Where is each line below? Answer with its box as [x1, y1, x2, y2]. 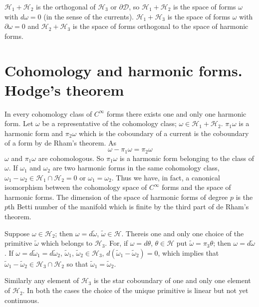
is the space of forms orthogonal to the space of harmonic [72, 21, 249, 31]
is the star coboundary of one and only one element [93, 275, 251, 286]
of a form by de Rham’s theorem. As [4, 138, 117, 148]
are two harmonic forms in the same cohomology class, [52, 162, 220, 173]
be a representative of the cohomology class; [42, 118, 177, 129]
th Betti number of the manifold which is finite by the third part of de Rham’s [8, 201, 249, 212]
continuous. [4, 295, 39, 305]
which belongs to [41, 238, 93, 248]
